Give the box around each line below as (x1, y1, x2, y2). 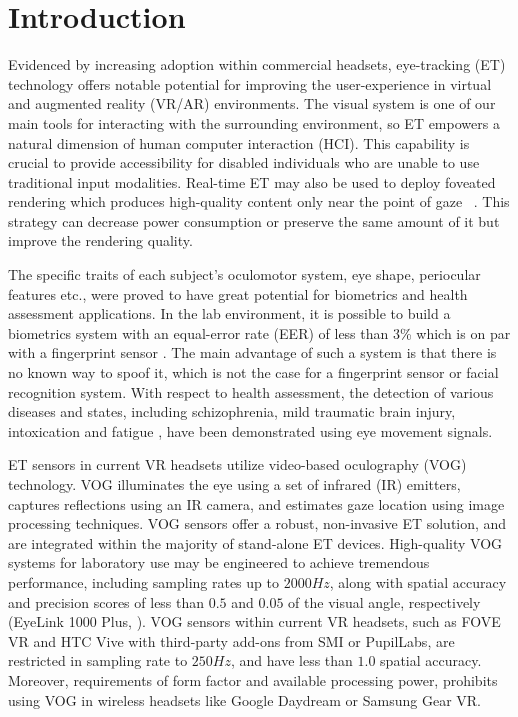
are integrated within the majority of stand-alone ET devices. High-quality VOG (8, 532, 503, 553)
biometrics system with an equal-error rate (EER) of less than (8, 322, 389, 343)
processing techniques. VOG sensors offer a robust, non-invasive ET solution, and (8, 513, 507, 534)
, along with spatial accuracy (329, 571, 507, 592)
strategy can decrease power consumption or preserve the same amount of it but (8, 210, 500, 231)
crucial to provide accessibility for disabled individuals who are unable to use (8, 152, 480, 173)
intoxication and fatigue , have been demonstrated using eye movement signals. (8, 420, 493, 441)
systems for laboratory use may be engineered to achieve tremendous (8, 552, 430, 573)
